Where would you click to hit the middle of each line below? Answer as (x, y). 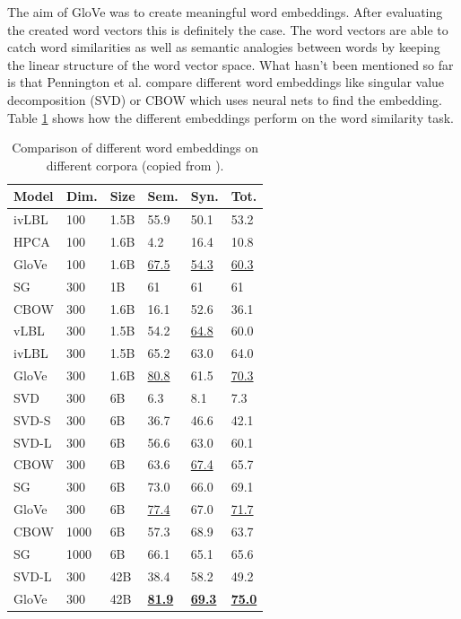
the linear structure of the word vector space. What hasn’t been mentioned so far (230, 64)
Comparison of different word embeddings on (135, 148)
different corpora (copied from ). (135, 165)
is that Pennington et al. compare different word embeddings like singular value (226, 82)
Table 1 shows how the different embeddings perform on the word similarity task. (230, 117)
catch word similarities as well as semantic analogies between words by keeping (224, 47)
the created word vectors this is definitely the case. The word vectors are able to (228, 29)
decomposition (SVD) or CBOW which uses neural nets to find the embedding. (225, 99)
